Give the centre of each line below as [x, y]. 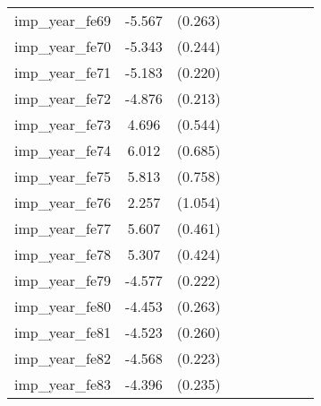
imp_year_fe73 [63, 124]
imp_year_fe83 [63, 384]
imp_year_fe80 [63, 306]
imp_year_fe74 [63, 150]
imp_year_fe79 [63, 280]
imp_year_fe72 [63, 98]
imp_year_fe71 [63, 72]
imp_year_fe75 [63, 176]
